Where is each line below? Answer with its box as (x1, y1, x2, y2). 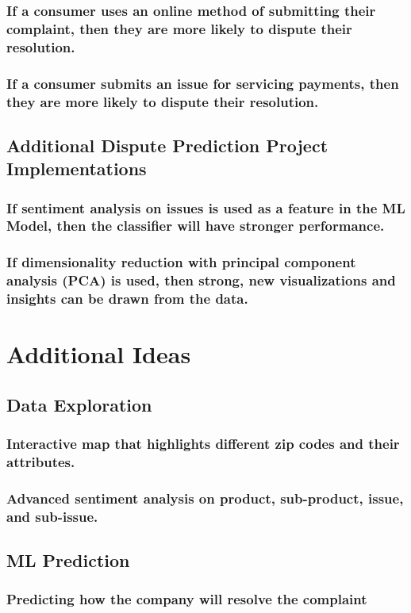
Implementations (6, 156, 147, 181)
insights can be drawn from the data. (6, 289, 248, 308)
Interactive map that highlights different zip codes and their (6, 434, 400, 454)
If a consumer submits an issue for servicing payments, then (6, 73, 399, 93)
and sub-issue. (6, 506, 98, 526)
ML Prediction (6, 548, 130, 573)
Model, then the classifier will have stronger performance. (6, 216, 385, 236)
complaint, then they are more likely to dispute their (6, 18, 352, 38)
